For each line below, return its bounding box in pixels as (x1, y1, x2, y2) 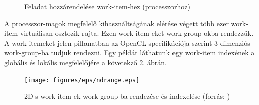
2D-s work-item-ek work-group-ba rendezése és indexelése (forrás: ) (24, 91, 230, 101)
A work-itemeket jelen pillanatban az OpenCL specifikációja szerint (4, 37, 212, 48)
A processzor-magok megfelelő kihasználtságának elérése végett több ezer (4, 18, 229, 28)
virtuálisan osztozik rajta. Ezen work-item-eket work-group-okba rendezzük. (20, 28, 254, 38)
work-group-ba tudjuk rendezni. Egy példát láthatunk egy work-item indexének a (4, 47, 255, 58)
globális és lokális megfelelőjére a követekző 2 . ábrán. (4, 57, 167, 67)
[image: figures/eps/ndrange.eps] (24, 76, 140, 84)
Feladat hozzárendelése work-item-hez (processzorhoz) (24, 1, 190, 11)
